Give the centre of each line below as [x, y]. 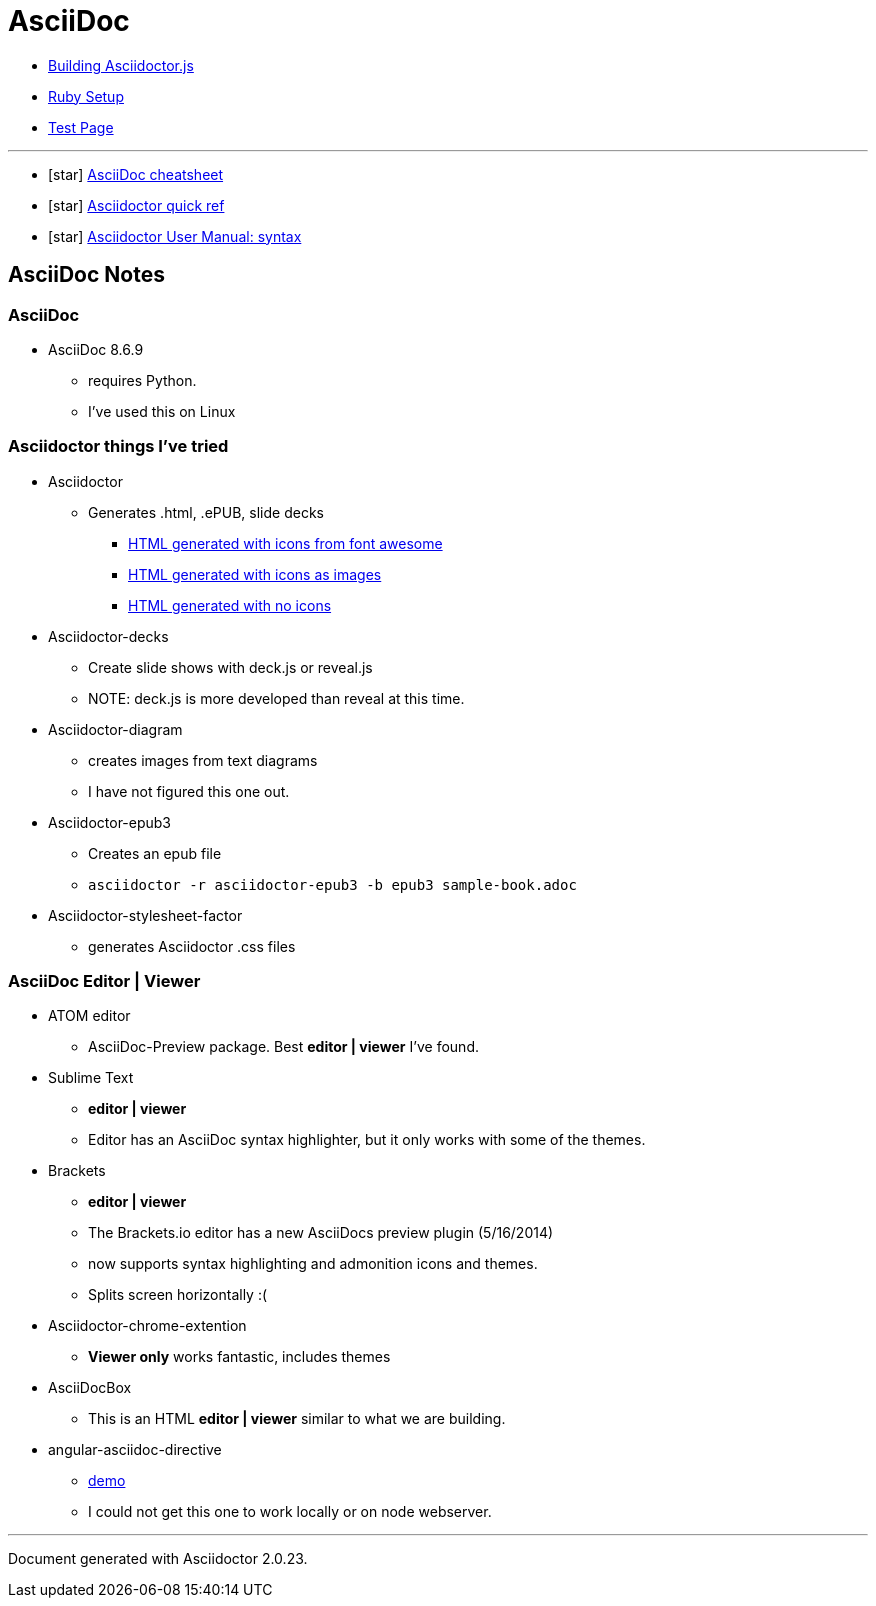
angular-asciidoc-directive [135, 1450]
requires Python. [142, 380]
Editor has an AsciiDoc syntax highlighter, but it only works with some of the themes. [367, 1140]
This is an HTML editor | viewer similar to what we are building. [297, 1419]
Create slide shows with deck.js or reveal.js [230, 667]
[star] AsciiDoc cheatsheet [136, 174]
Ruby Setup [86, 96]
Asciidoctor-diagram [115, 729]
